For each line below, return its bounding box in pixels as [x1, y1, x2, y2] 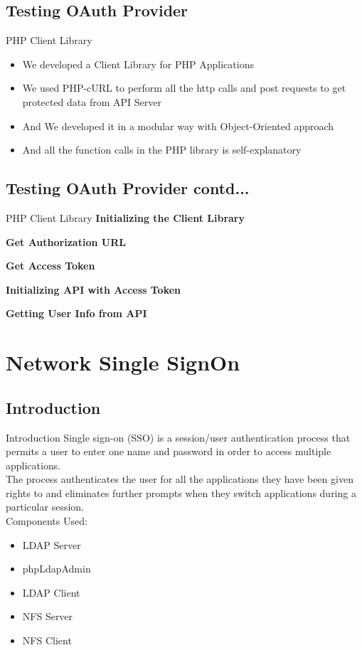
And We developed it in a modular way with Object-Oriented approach [22, 118, 334, 133]
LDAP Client [22, 585, 80, 600]
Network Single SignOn [6, 348, 240, 377]
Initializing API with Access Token [6, 282, 181, 297]
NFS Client [22, 633, 72, 648]
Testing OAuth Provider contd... [6, 177, 250, 199]
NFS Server [22, 609, 73, 624]
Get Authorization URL [6, 234, 126, 249]
